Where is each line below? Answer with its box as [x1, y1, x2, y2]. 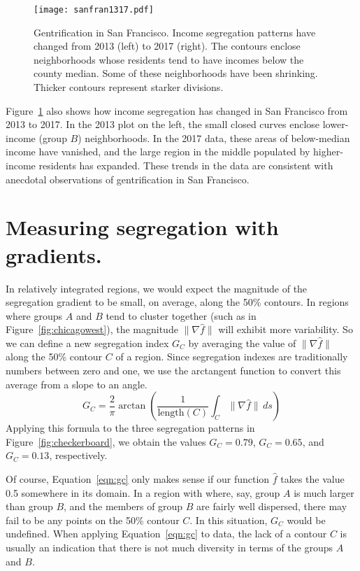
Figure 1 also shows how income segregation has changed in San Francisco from [6, 103, 348, 118]
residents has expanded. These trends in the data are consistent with [38, 158, 333, 172]
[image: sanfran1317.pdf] [34, 5, 154, 15]
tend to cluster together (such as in [106, 308, 257, 323]
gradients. [6, 240, 102, 269]
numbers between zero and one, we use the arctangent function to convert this [6, 363, 341, 378]
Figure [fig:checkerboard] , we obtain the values [6, 434, 206, 449]
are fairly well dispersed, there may [196, 499, 347, 514]
